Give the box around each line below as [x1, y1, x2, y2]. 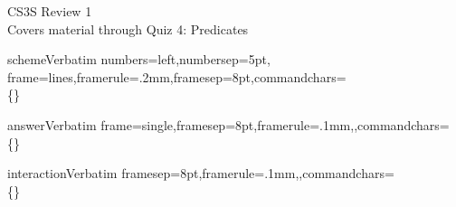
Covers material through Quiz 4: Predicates [7, 19, 249, 38]
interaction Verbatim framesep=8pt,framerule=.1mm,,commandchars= [7, 164, 394, 183]
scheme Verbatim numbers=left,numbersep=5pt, [7, 50, 271, 69]
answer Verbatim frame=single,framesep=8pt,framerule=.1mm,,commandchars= [7, 115, 450, 134]
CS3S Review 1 [7, 2, 92, 20]
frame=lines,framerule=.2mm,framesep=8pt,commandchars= [7, 67, 347, 86]
